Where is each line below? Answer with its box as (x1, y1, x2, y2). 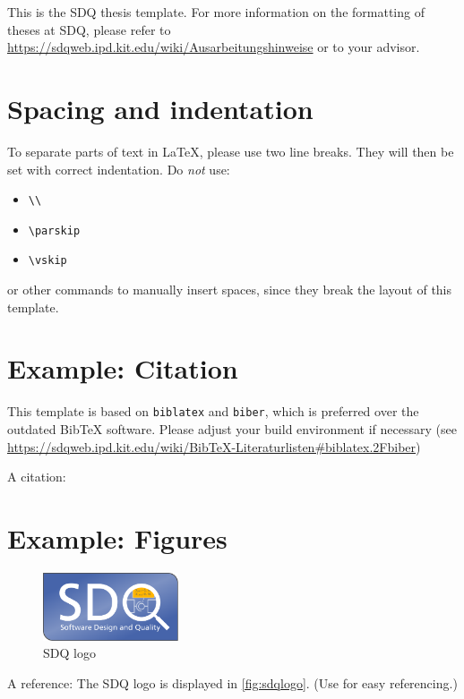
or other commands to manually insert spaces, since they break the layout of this (7, 280, 452, 299)
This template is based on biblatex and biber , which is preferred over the (7, 402, 419, 421)
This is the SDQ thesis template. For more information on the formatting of (7, 3, 425, 21)
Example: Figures (7, 520, 228, 556)
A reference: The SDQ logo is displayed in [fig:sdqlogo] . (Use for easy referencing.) (7, 674, 458, 692)
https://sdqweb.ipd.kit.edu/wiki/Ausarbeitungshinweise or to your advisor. (7, 38, 420, 56)
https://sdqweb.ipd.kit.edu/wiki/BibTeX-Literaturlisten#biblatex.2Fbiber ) (7, 437, 421, 456)
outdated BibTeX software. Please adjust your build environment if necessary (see (7, 420, 457, 439)
